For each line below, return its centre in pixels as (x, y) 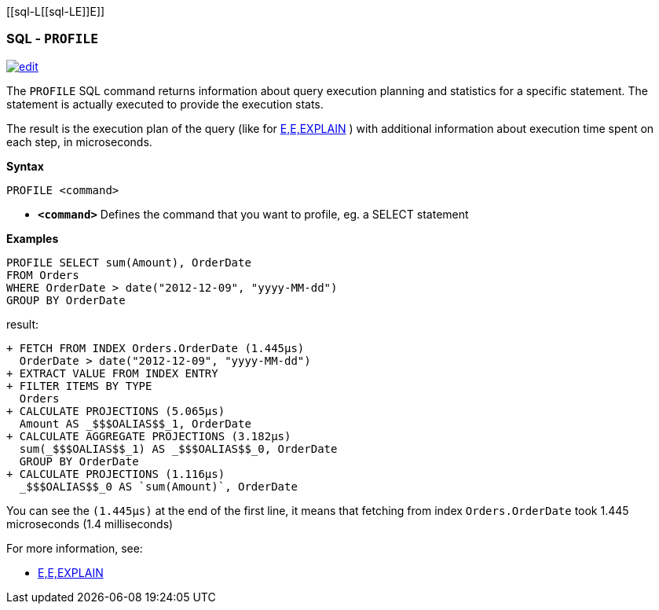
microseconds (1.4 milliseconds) (90, 524)
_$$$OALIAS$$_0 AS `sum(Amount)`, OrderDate (158, 486)
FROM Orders (43, 275)
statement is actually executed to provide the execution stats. (165, 104)
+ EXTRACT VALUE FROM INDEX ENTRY (112, 373)
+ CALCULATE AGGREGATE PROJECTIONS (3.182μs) (149, 436)
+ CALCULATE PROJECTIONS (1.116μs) (116, 474)
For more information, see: (75, 548)
